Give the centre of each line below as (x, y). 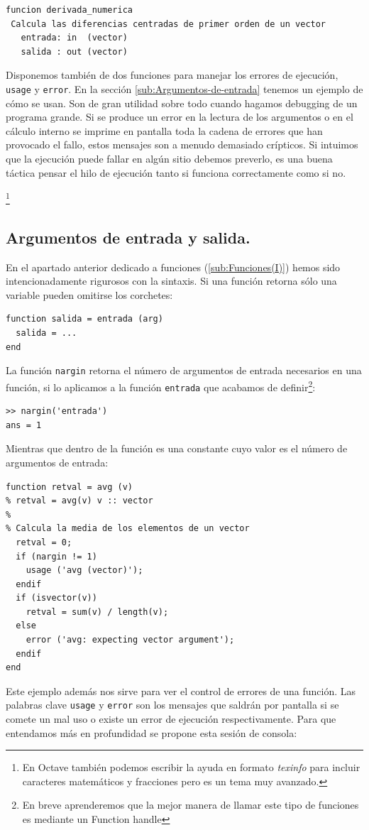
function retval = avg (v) (69, 487)
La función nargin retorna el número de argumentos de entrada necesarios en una (184, 370)
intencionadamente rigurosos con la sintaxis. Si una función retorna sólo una (171, 281)
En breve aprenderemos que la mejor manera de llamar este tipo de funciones (191, 805)
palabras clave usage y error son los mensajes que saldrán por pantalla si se (172, 705)
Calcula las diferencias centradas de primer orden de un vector (169, 24)
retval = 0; (44, 542)
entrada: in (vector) (74, 38)
